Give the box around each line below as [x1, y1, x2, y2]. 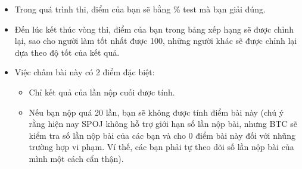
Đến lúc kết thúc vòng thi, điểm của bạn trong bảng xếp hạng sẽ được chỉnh [14, 23, 294, 35]
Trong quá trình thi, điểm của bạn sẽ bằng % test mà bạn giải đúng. [14, 3, 266, 15]
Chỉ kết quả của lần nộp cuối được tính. [29, 85, 175, 98]
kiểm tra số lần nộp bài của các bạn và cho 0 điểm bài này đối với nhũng [29, 129, 295, 141]
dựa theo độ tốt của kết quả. [14, 46, 120, 58]
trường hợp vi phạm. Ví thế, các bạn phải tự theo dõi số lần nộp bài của [29, 141, 294, 153]
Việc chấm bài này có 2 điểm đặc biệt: [14, 66, 155, 78]
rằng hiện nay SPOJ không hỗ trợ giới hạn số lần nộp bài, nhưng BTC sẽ [29, 117, 298, 130]
